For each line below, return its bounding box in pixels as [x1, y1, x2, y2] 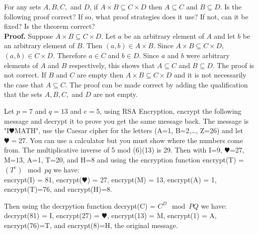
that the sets [4, 89, 43, 99]
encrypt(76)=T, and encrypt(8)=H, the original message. [4, 220, 178, 230]
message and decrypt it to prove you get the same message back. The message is [4, 115, 249, 126]
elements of [4, 60, 38, 70]
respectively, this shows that [69, 60, 155, 70]
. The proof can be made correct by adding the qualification [65, 79, 248, 89]
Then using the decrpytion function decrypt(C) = [4, 200, 156, 211]
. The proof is [212, 60, 255, 70]
